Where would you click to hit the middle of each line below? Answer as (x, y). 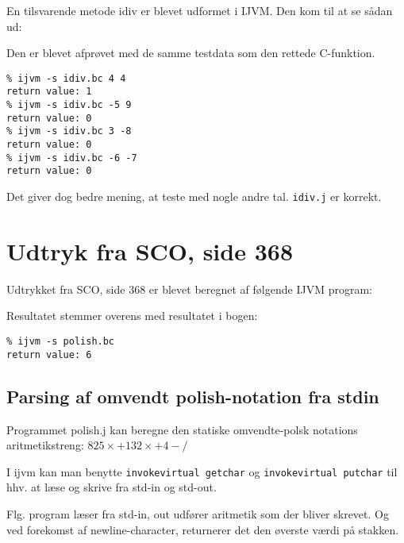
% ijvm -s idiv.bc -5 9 (69, 105)
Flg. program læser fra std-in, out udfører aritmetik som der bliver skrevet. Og (198, 513)
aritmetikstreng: (45, 445)
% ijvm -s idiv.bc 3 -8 (69, 131)
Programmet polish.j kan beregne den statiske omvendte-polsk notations (182, 429)
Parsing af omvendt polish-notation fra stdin (193, 396)
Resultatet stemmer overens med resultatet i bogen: (132, 316)
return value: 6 (49, 354)
